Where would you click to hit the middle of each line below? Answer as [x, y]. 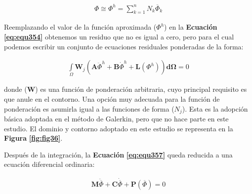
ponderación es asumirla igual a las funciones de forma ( [89, 108]
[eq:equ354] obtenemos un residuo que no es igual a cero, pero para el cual [119, 36]
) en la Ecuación [191, 27]
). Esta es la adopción [215, 108]
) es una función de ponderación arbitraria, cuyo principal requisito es [141, 89]
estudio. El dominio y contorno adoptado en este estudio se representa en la [119, 128]
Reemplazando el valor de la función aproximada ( [80, 27]
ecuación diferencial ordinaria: [49, 164]
